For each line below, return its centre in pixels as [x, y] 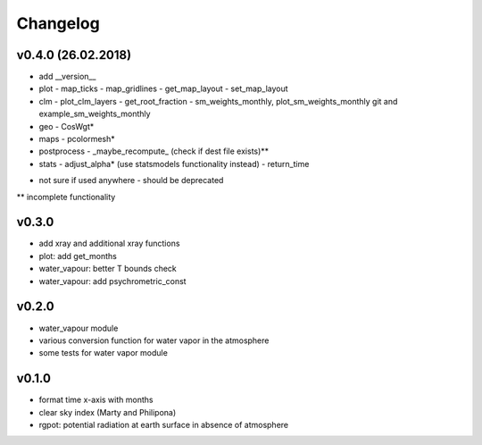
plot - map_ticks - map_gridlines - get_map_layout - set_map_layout [164, 88]
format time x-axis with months [96, 400]
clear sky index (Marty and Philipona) [108, 412]
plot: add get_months [78, 256]
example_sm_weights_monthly [95, 114]
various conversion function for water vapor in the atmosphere [154, 340]
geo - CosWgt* [66, 126]
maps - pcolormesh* [77, 139]
